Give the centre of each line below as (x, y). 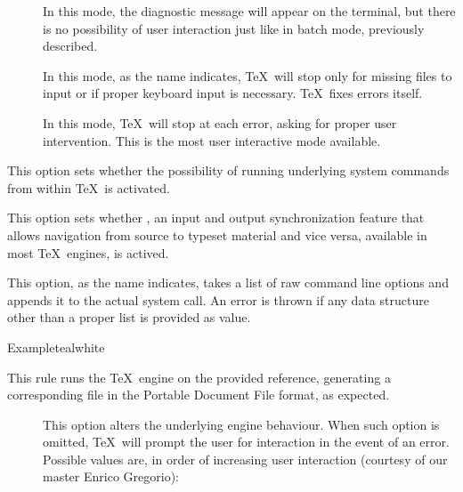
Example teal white (56, 347)
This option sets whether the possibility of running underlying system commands (228, 170)
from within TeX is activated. (89, 187)
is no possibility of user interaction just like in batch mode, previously (234, 28)
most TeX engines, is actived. (88, 252)
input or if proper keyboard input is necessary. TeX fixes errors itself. (233, 93)
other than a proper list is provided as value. (129, 317)
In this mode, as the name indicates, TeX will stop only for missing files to (248, 75)
